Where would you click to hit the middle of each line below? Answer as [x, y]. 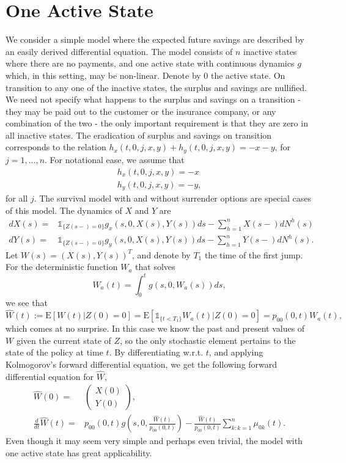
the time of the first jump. [254, 254]
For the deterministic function [62, 267]
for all [17, 198]
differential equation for [50, 376]
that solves [155, 267]
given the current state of [64, 340]
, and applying [236, 352]
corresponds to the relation [56, 147]
